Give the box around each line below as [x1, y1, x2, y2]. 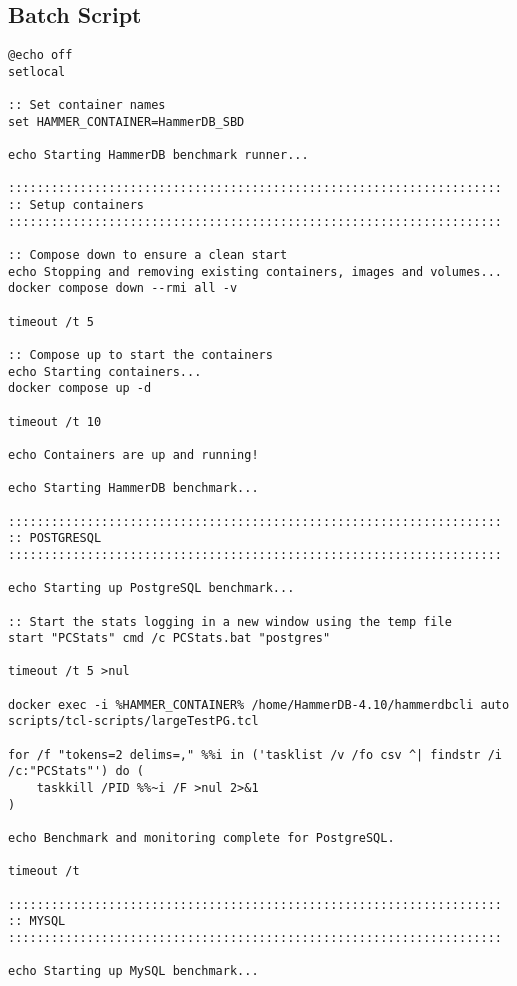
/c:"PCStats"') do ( [8, 764, 145, 779]
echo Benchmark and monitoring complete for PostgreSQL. [8, 831, 395, 846]
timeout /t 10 [8, 414, 102, 429]
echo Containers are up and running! [8, 447, 259, 462]
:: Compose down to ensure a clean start [8, 248, 288, 263]
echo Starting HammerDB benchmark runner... [8, 148, 309, 163]
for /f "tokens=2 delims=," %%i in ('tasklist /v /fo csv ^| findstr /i [8, 747, 502, 762]
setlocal [8, 64, 66, 79]
